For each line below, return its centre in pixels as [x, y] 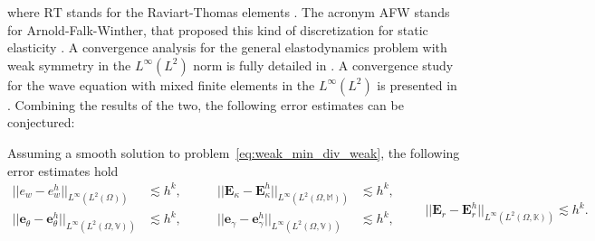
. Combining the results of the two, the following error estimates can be [206, 104]
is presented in [417, 84]
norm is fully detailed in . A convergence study [323, 65]
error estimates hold [63, 170]
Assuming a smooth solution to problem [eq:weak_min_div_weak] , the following [234, 152]
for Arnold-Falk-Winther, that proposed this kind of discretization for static [218, 29]
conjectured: [41, 122]
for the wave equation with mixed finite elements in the [161, 84]
